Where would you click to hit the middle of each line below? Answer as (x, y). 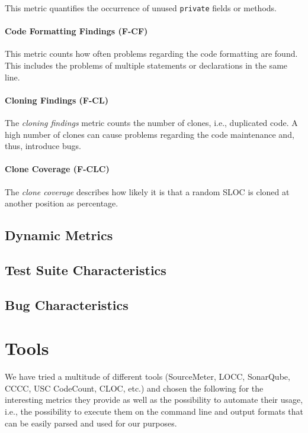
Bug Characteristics (67, 304)
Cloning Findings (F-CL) (57, 100)
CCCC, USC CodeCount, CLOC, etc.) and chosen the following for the (134, 388)
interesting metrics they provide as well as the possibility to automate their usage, (154, 400)
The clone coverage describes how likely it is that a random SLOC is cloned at (147, 191)
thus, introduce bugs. (43, 146)
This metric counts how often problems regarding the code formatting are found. (151, 54)
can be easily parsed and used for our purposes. (91, 423)
